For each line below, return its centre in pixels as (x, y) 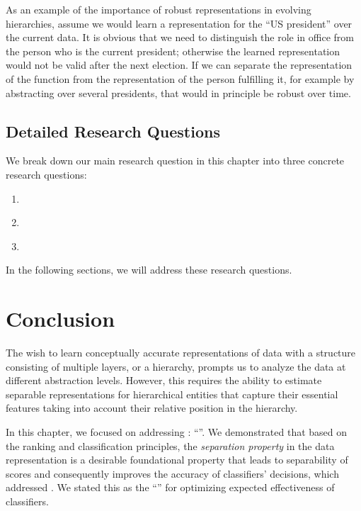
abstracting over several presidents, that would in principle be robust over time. (178, 92)
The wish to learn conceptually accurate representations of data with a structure (181, 353)
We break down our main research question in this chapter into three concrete (175, 161)
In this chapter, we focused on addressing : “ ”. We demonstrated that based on (177, 432)
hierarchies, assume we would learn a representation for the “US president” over (179, 23)
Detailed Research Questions (113, 131)
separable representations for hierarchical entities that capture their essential (172, 394)
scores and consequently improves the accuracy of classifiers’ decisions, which (172, 473)
